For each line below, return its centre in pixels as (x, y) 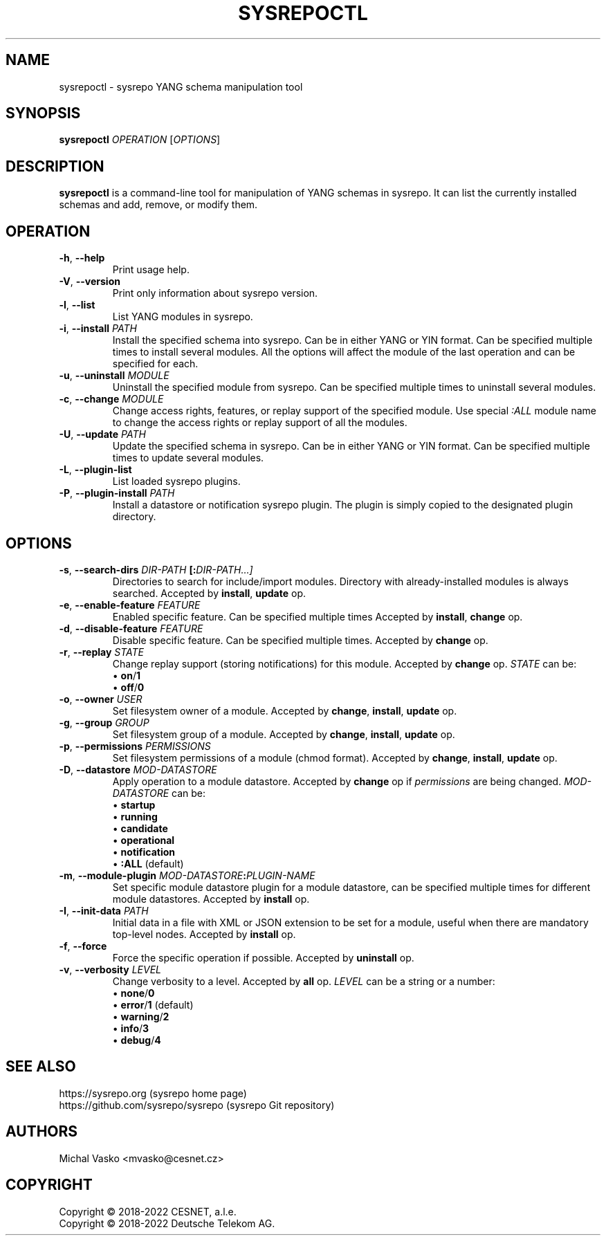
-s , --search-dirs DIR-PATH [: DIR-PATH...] (156, 569)
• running (135, 816)
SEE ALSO (41, 1067)
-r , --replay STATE (102, 652)
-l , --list (77, 305)
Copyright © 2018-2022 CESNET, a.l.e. (148, 1211)
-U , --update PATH (102, 434)
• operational (144, 840)
